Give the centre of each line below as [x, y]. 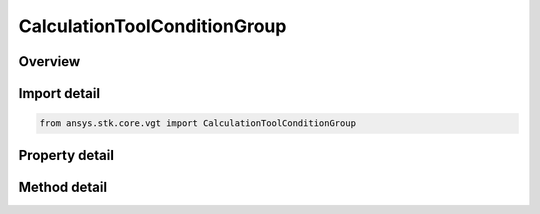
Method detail [63, 186]
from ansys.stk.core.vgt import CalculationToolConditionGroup [198, 123]
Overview [49, 61]
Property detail [66, 155]
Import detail [59, 93]
